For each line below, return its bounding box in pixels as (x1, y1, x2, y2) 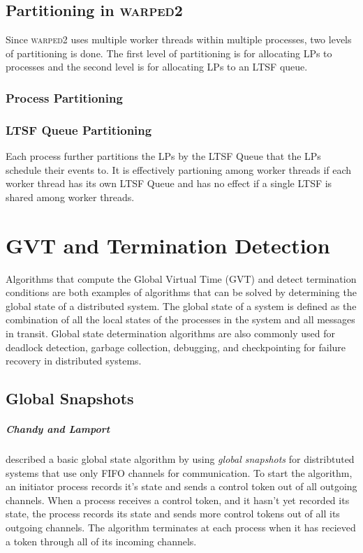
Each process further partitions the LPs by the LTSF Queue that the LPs (6, 149, 321, 163)
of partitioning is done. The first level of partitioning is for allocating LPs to (6, 45, 332, 60)
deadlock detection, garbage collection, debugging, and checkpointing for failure (6, 339, 346, 354)
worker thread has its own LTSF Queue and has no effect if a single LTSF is (6, 176, 332, 191)
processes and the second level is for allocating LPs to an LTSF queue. (6, 59, 308, 74)
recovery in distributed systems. (6, 353, 142, 368)
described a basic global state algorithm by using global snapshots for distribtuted (6, 452, 355, 466)
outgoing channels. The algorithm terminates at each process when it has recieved (6, 520, 356, 535)
